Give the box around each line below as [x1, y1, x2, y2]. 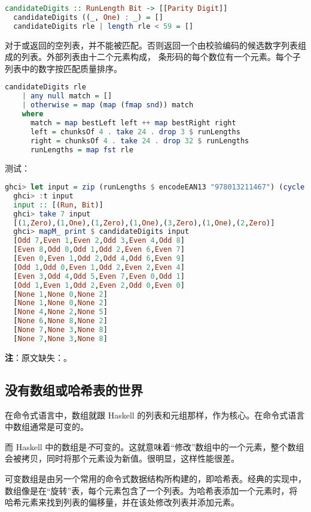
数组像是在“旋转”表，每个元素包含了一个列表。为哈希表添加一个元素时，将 [5, 484, 298, 496]
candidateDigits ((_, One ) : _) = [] [13, 13, 163, 22]
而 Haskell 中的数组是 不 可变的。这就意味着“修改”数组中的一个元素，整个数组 [5, 440, 304, 453]
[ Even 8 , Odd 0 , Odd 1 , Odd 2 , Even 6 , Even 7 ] [13, 245, 185, 254]
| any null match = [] [22, 92, 112, 101]
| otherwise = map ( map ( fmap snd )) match [22, 101, 194, 110]
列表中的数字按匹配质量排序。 [5, 62, 122, 74]
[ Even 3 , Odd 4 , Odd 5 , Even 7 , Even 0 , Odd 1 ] [13, 272, 185, 281]
